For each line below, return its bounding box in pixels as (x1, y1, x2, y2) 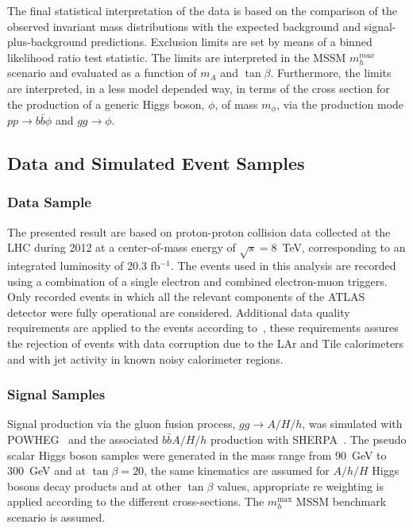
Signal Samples (7, 384, 106, 404)
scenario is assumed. (7, 508, 106, 525)
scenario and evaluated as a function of (7, 64, 197, 81)
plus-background (7, 33, 87, 50)
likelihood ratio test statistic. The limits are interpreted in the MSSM (7, 48, 346, 65)
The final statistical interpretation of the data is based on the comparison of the (7, 2, 397, 18)
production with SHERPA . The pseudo (210, 430, 407, 447)
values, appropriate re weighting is (217, 477, 384, 494)
